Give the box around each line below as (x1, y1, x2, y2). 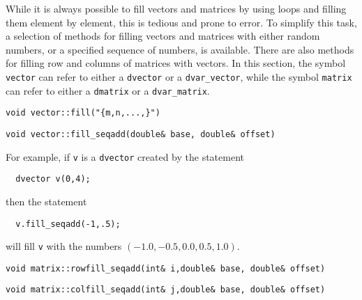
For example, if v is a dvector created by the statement (6, 149, 244, 164)
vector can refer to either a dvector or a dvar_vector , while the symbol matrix (6, 69, 352, 84)
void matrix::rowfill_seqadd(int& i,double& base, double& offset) (6, 263, 326, 274)
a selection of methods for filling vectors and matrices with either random (6, 29, 320, 43)
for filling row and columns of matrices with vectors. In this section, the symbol (6, 56, 346, 70)
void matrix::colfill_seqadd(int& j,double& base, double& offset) (6, 285, 326, 295)
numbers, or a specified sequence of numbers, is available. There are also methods (6, 42, 354, 56)
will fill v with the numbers (6, 239, 122, 253)
